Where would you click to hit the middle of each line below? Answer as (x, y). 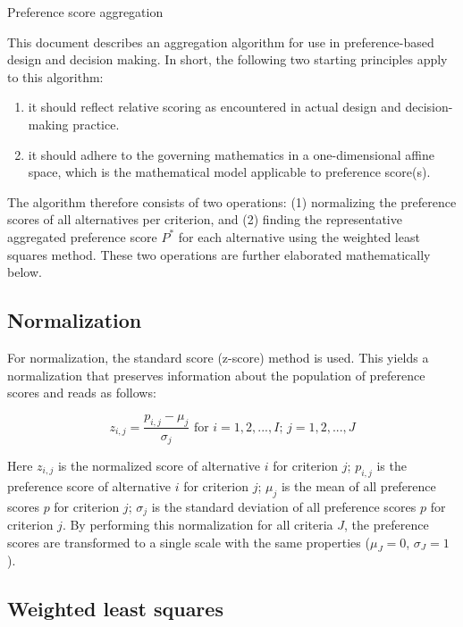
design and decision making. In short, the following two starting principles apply (227, 59)
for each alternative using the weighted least (299, 236)
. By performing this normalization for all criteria (198, 525)
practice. (96, 124)
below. (25, 272)
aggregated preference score (82, 236)
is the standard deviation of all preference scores (284, 506)
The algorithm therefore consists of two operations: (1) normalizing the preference (232, 201)
